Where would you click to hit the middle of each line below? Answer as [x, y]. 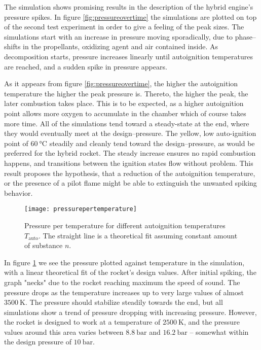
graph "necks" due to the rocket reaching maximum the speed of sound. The [122, 282]
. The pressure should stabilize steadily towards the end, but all [124, 302]
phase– [246, 36]
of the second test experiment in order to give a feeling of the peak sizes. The [124, 27]
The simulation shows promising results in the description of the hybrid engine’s [129, 7]
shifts [12, 46]
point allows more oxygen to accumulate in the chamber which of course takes [125, 113]
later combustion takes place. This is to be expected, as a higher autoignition [124, 103]
